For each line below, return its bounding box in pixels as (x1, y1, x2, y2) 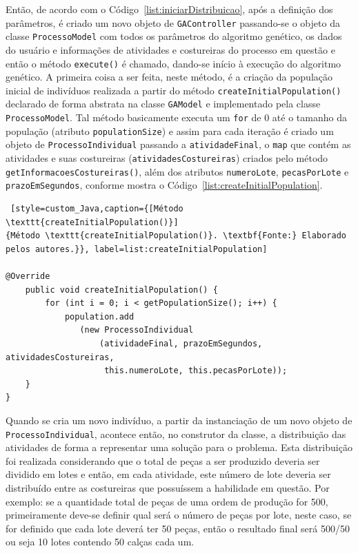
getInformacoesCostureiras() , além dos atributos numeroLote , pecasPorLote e (6, 164, 349, 178)
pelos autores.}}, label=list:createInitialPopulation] (6, 244, 268, 254)
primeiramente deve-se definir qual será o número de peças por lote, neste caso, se (6, 508, 352, 522)
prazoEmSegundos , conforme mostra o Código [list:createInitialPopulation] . (6, 178, 323, 192)
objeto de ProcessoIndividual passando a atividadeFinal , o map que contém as (6, 137, 351, 152)
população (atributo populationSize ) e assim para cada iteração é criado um (6, 123, 334, 138)
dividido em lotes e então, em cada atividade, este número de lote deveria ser (6, 467, 331, 481)
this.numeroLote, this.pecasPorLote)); (104, 366, 288, 376)
